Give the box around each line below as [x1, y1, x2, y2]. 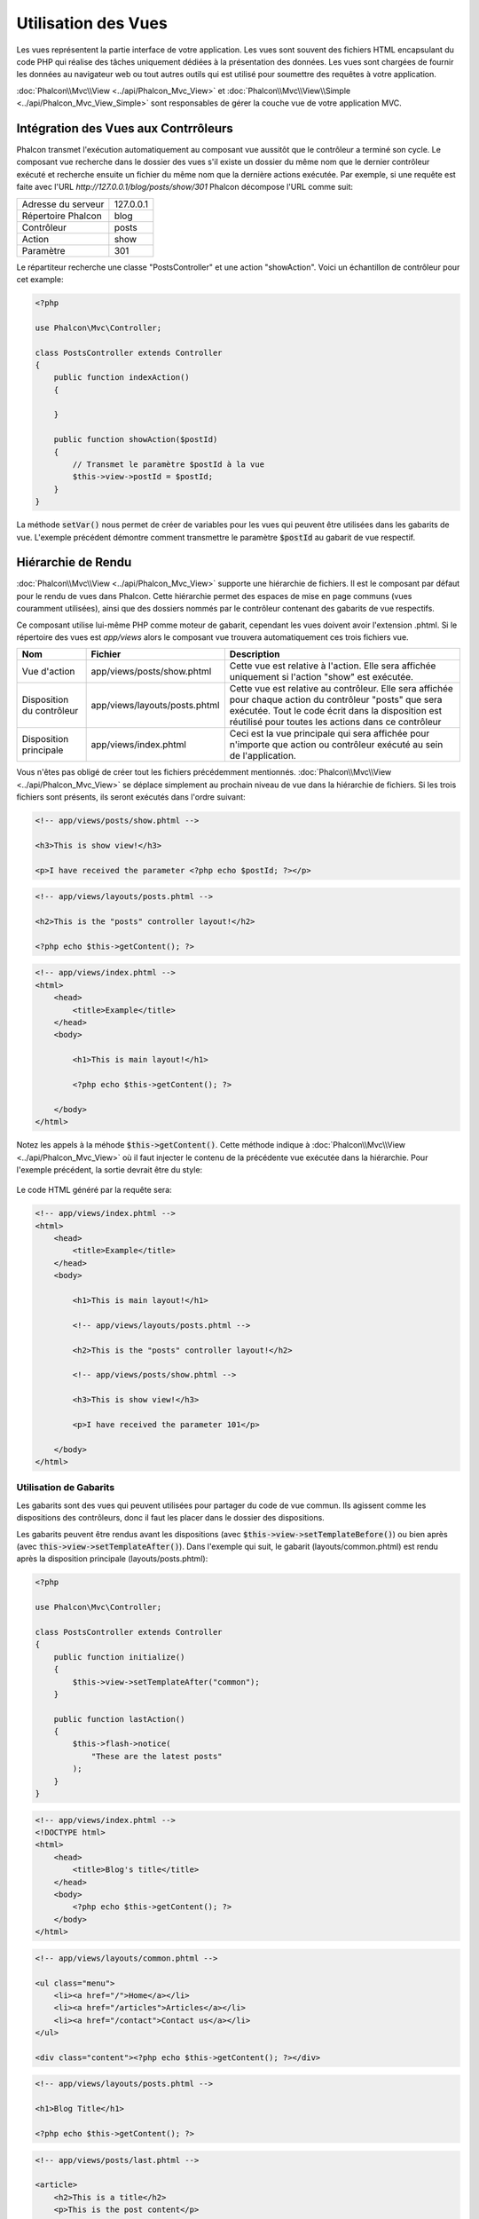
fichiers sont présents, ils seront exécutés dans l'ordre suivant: [16, 792, 246, 802]
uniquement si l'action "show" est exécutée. [229, 671, 414, 683]
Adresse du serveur [21, 198, 105, 210]
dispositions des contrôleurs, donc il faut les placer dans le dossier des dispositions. [16, 1512, 326, 1523]
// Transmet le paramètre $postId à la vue [72, 460, 265, 470]
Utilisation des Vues [16, 13, 168, 33]
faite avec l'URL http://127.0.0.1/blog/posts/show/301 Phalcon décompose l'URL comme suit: [16, 182, 354, 193]
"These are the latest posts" [90, 1751, 223, 1761]
